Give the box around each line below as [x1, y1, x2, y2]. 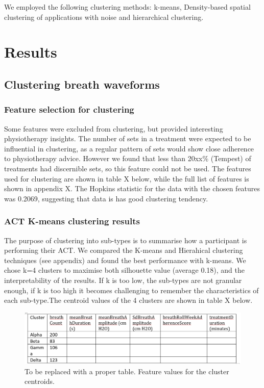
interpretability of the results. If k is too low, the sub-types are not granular [4, 274, 242, 285]
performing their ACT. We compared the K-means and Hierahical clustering [4, 245, 243, 255]
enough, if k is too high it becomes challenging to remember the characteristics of [4, 284, 259, 295]
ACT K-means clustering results [4, 215, 140, 227]
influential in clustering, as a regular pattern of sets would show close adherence [4, 143, 254, 153]
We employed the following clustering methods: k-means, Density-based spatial [4, 2, 251, 12]
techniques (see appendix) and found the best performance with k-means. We [4, 254, 246, 265]
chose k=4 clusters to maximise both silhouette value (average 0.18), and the [4, 265, 245, 275]
